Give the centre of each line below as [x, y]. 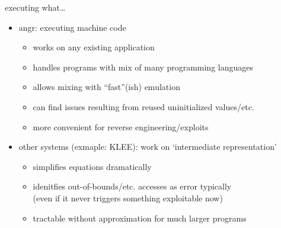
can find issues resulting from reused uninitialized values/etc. [143, 106]
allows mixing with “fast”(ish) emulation [106, 87]
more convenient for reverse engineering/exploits [121, 126]
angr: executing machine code [72, 27]
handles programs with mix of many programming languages [143, 67]
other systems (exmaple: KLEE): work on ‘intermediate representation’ [148, 147]
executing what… [35, 7]
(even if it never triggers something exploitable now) [128, 198]
